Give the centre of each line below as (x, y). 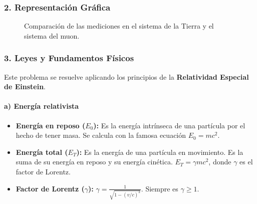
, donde (220, 162)
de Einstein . (25, 86)
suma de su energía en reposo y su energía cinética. (94, 162)
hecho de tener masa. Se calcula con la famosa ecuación (101, 135)
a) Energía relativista (42, 106)
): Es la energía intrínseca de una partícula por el (169, 125)
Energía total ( (42, 152)
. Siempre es (160, 188)
